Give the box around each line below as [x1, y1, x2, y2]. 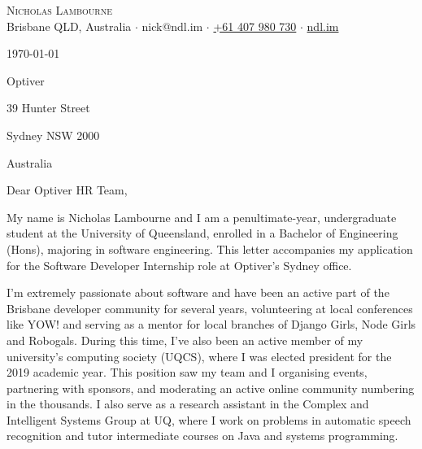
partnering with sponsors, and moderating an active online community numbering [7, 379, 415, 396]
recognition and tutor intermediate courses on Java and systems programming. [7, 427, 398, 444]
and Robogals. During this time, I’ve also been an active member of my [7, 331, 363, 348]
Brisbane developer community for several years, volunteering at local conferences [7, 299, 413, 316]
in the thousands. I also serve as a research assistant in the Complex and [7, 395, 369, 412]
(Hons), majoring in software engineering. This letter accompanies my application [7, 240, 413, 257]
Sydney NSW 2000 [7, 126, 100, 143]
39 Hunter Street [7, 99, 90, 116]
